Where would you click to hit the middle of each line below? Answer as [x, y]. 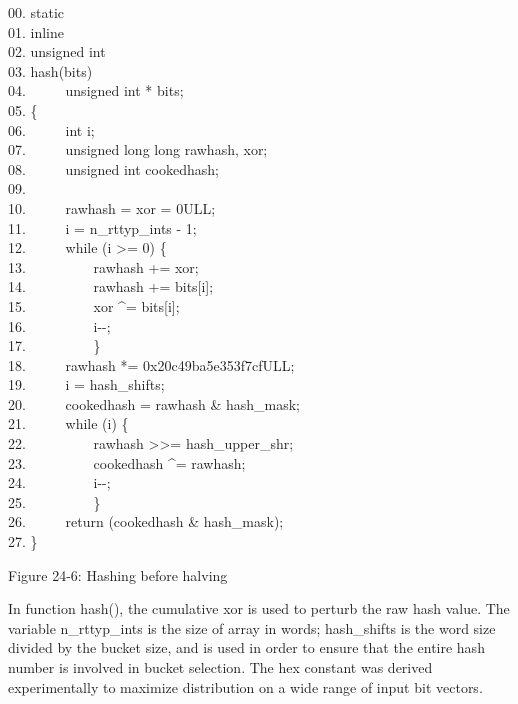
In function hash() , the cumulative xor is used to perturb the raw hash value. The [259, 608]
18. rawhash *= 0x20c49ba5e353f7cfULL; [151, 364]
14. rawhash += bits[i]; [111, 286]
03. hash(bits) [50, 70]
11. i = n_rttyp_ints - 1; [102, 227]
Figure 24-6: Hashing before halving [118, 574]
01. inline [36, 31]
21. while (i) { [68, 423]
